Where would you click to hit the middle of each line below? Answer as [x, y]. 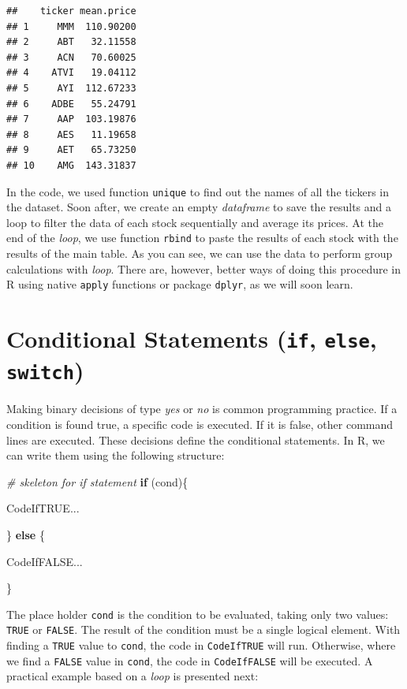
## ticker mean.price [71, 11]
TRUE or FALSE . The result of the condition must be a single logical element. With [203, 629]
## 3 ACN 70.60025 [71, 57]
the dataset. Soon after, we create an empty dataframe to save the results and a [199, 207]
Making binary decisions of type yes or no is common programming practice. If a [202, 409]
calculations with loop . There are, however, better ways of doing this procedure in [204, 268]
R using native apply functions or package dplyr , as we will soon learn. [180, 284]
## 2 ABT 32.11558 [71, 42]
